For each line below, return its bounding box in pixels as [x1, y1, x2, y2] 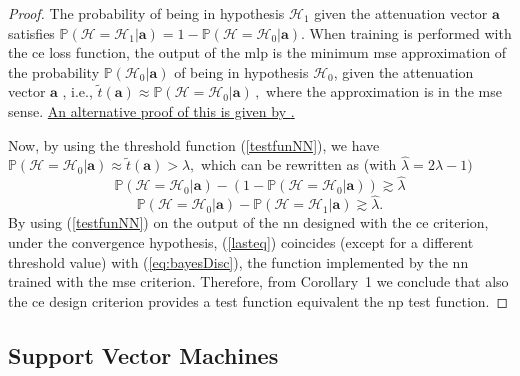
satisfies [8, 22, 55, 43]
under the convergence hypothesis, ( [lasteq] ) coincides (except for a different [8, 232, 474, 252]
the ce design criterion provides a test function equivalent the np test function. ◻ [8, 290, 509, 311]
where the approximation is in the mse [266, 81, 502, 102]
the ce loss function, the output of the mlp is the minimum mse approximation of [8, 42, 507, 63]
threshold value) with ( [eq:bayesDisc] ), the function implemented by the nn [8, 251, 469, 272]
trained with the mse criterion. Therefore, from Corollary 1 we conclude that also [8, 271, 509, 292]
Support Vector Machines [8, 339, 279, 370]
